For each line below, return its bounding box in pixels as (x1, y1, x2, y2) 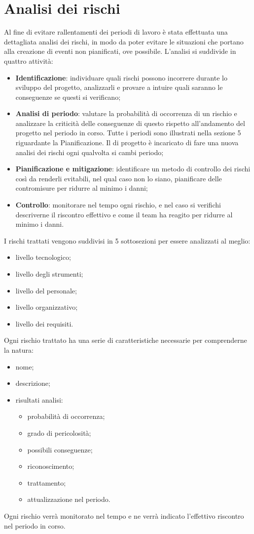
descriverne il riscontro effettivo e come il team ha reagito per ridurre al (15, 209, 233, 219)
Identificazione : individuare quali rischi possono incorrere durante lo (15, 72, 227, 82)
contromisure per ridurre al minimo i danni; (15, 183, 148, 193)
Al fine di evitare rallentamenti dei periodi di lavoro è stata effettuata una (4, 27, 228, 37)
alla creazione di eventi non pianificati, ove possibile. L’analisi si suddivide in (4, 46, 236, 56)
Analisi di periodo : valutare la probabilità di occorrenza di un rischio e (15, 108, 237, 119)
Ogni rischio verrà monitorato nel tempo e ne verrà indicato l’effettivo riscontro (4, 510, 244, 521)
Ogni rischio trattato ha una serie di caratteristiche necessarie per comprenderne (4, 335, 247, 345)
